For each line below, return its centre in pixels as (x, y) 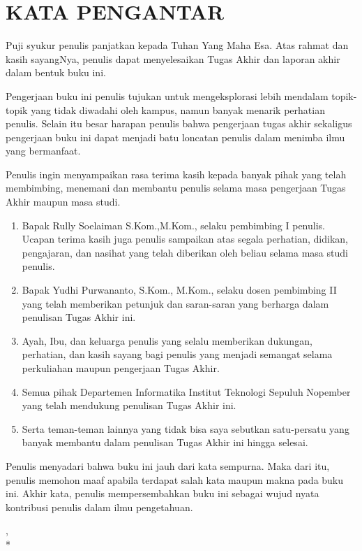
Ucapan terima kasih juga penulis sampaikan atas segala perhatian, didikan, (185, 239)
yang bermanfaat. (43, 151)
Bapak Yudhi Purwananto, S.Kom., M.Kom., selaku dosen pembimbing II (179, 290)
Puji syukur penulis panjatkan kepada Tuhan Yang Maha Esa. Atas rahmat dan (177, 45)
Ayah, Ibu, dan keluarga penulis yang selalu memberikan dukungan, (167, 340)
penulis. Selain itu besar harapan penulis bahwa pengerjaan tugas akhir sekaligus (179, 123)
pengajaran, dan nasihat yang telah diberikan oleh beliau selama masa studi (185, 252)
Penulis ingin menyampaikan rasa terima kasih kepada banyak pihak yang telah (176, 174)
